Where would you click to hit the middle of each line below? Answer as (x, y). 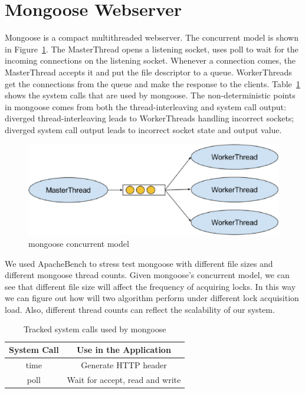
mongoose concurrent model (79, 243)
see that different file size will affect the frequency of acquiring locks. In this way (150, 286)
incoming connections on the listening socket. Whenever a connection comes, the (150, 60)
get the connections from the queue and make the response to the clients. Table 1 (152, 83)
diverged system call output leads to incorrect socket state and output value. (143, 129)
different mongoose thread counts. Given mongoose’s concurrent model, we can (147, 275)
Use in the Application (124, 350)
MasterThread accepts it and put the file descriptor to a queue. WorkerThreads (148, 72)
